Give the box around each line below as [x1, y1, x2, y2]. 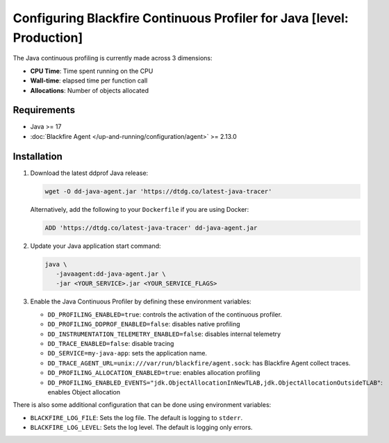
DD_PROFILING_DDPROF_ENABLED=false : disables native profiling [47, 320, 240, 328]
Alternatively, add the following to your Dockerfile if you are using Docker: [30, 205, 249, 213]
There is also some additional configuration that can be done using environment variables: [13, 401, 272, 409]
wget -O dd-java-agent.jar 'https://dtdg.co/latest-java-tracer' [44, 187, 272, 195]
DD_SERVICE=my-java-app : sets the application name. [47, 349, 208, 358]
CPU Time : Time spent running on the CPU [30, 67, 154, 75]
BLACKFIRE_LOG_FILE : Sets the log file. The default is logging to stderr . [30, 413, 243, 421]
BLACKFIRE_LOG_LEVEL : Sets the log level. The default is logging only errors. [30, 424, 253, 432]
